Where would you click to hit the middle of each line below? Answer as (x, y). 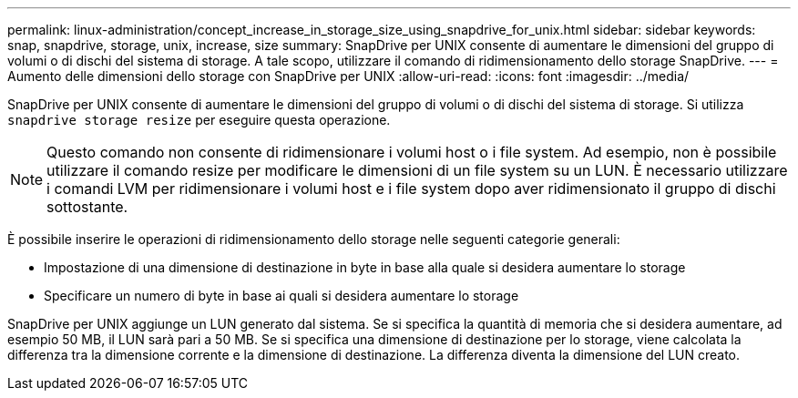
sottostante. (87, 207)
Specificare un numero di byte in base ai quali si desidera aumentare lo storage (281, 296)
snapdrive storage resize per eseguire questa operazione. (199, 120)
